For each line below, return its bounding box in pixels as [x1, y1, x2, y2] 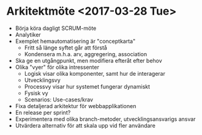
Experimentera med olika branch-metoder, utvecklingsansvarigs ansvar [15, 115, 196, 123]
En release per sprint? [15, 109, 71, 116]
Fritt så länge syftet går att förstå [24, 44, 107, 51]
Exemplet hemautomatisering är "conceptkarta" [15, 37, 136, 45]
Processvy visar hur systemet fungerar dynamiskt [24, 82, 151, 90]
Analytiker [15, 31, 41, 38]
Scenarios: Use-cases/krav [24, 96, 94, 103]
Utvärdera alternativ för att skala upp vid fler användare [15, 122, 156, 129]
